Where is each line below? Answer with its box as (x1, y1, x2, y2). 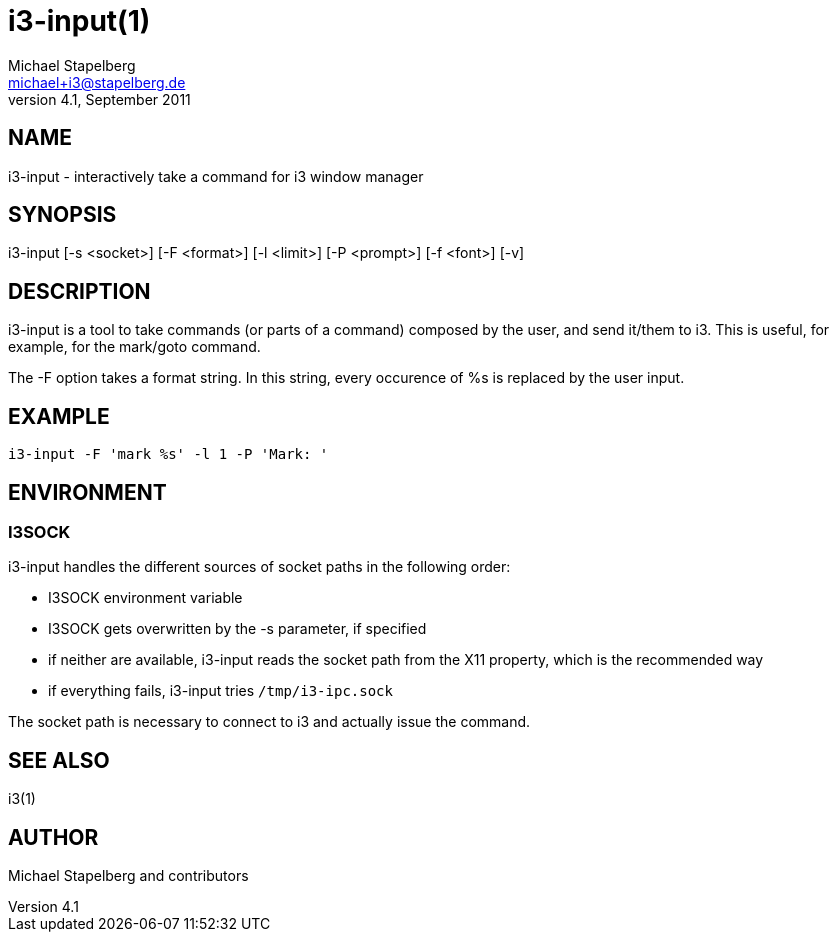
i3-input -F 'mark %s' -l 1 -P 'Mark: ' (8, 446, 329, 463)
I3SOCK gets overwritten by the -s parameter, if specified (48, 620, 427, 638)
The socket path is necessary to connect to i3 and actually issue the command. (8, 713, 531, 731)
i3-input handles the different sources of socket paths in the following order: (8, 558, 511, 576)
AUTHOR (8, 824, 99, 850)
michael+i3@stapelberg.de (8, 73, 186, 91)
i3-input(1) (8, 4, 151, 38)
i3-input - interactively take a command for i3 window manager (8, 167, 424, 185)
